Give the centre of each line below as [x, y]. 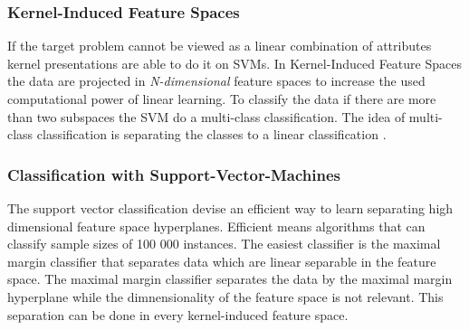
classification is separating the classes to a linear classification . [211, 134]
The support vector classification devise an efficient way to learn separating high [230, 208]
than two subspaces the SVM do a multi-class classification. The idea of [206, 116]
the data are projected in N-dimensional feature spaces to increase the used [216, 81]
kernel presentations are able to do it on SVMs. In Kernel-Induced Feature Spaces [234, 63]
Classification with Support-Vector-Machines [174, 174]
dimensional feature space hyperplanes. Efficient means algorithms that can [216, 226]
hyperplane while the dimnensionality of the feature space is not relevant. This [225, 296]
